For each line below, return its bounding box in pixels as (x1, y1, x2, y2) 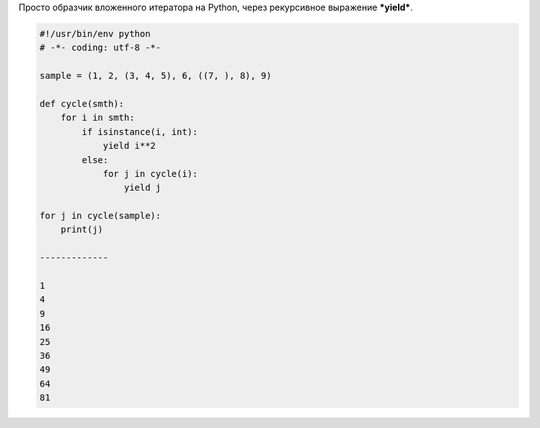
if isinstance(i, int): (81, 126, 199, 137)
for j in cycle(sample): (39, 210, 162, 222)
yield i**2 (102, 140, 157, 152)
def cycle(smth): (39, 98, 125, 109)
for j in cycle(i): (102, 168, 199, 179)
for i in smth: (60, 112, 135, 124)
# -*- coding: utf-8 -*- (39, 42, 162, 54)
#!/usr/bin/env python (39, 28, 151, 39)
